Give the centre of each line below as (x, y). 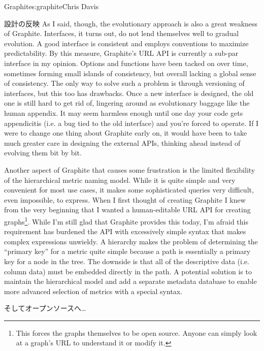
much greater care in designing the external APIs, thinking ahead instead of (122, 142)
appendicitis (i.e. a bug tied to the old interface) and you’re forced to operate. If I (131, 123)
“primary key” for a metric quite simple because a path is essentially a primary (127, 251)
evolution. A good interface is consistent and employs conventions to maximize (126, 43)
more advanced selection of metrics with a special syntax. (93, 291)
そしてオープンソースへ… (45, 308)
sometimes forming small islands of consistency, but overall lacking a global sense (130, 73)
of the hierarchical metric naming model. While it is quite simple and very (120, 180)
